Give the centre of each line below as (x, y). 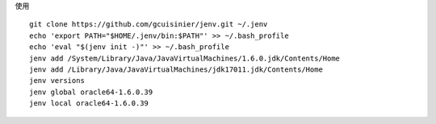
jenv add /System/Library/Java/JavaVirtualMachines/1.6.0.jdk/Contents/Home (185, 58)
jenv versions (57, 81)
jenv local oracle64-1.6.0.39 (89, 103)
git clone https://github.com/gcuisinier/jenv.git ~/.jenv (149, 25)
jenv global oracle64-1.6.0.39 (91, 92)
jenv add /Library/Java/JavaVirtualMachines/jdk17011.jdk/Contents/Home (176, 69)
